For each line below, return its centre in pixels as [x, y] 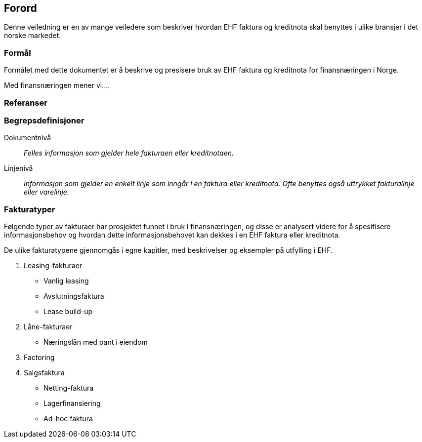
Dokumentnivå [28, 138]
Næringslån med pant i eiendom [96, 342]
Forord [21, 8]
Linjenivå [19, 168]
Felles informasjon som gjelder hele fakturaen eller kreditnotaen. [129, 153]
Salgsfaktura [44, 373]
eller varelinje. [46, 192]
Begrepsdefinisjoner [44, 120]
